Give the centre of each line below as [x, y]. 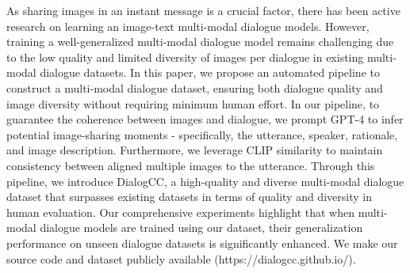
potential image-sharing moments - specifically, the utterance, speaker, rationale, [202, 134]
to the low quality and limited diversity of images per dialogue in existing [185, 57]
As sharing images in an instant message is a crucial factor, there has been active [203, 10]
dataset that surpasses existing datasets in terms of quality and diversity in [189, 197]
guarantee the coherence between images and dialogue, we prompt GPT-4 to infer [205, 119]
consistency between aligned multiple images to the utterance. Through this [191, 165]
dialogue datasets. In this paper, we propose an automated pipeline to [210, 72]
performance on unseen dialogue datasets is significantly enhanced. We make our [202, 243]
